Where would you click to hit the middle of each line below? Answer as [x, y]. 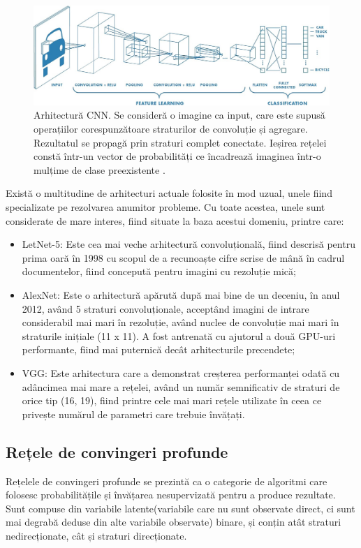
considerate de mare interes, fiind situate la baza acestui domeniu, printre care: [175, 220]
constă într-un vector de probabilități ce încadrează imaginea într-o [177, 156]
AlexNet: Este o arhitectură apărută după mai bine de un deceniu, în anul [181, 294]
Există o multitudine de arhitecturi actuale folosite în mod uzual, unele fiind [169, 193]
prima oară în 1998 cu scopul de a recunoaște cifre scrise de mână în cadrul [183, 257]
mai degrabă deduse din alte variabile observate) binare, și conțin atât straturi [174, 522]
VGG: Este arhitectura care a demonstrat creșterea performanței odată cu [181, 372]
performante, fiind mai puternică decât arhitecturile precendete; [159, 349]
